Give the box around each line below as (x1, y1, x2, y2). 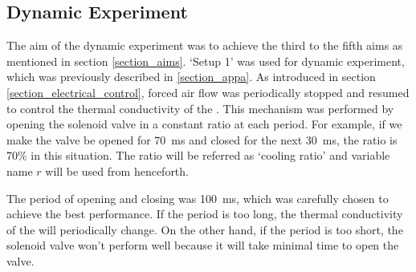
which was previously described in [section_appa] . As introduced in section (6, 68, 376, 85)
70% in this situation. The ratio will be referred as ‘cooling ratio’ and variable (6, 147, 390, 164)
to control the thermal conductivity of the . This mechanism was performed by (6, 99, 394, 116)
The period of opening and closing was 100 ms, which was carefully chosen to (6, 189, 389, 206)
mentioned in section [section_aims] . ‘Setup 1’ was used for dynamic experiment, (6, 52, 405, 69)
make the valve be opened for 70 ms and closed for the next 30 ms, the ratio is (6, 131, 398, 148)
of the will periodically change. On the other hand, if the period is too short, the (6, 221, 403, 237)
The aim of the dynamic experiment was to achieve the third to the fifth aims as (6, 37, 403, 54)
